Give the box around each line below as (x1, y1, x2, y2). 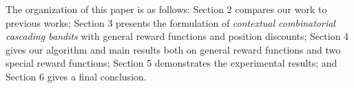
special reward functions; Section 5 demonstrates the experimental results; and (6, 56, 337, 70)
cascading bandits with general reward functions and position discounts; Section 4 (6, 29, 349, 43)
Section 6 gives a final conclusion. (6, 69, 147, 83)
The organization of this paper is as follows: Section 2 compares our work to (6, 2, 327, 16)
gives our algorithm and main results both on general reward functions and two (6, 42, 341, 56)
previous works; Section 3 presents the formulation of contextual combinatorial (6, 15, 335, 30)
